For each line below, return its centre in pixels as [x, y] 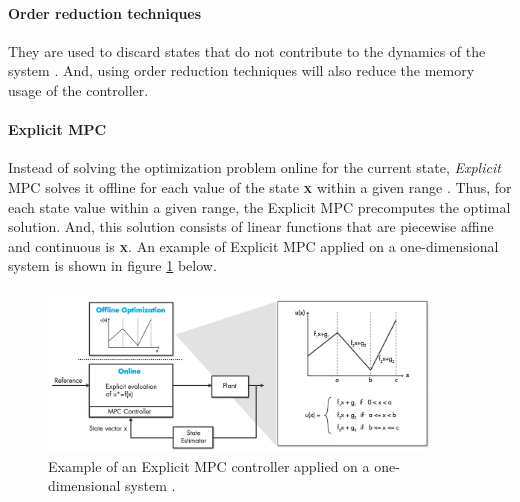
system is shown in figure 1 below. [112, 265]
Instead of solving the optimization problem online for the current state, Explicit [254, 167]
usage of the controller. [78, 89]
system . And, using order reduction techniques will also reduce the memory [241, 70]
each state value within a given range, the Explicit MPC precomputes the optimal [259, 206]
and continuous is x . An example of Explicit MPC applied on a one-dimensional [253, 245]
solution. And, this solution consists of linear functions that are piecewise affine [251, 226]
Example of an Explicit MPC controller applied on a [209, 465]
